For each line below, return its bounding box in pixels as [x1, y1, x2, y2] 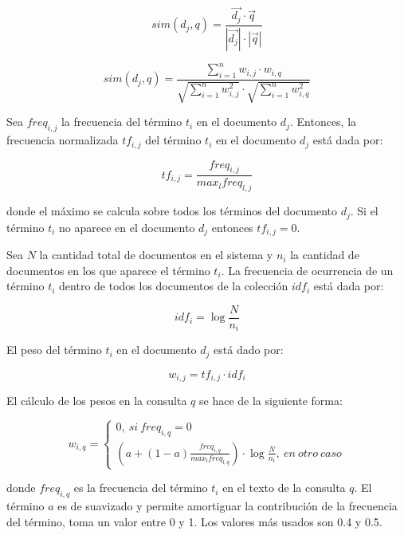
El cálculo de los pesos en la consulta [6, 392, 187, 409]
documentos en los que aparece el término [6, 262, 210, 278]
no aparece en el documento [59, 218, 195, 235]
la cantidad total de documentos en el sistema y [39, 246, 273, 263]
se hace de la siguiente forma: [199, 392, 343, 409]
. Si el [350, 203, 379, 219]
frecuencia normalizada [6, 132, 119, 148]
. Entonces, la [289, 113, 357, 130]
